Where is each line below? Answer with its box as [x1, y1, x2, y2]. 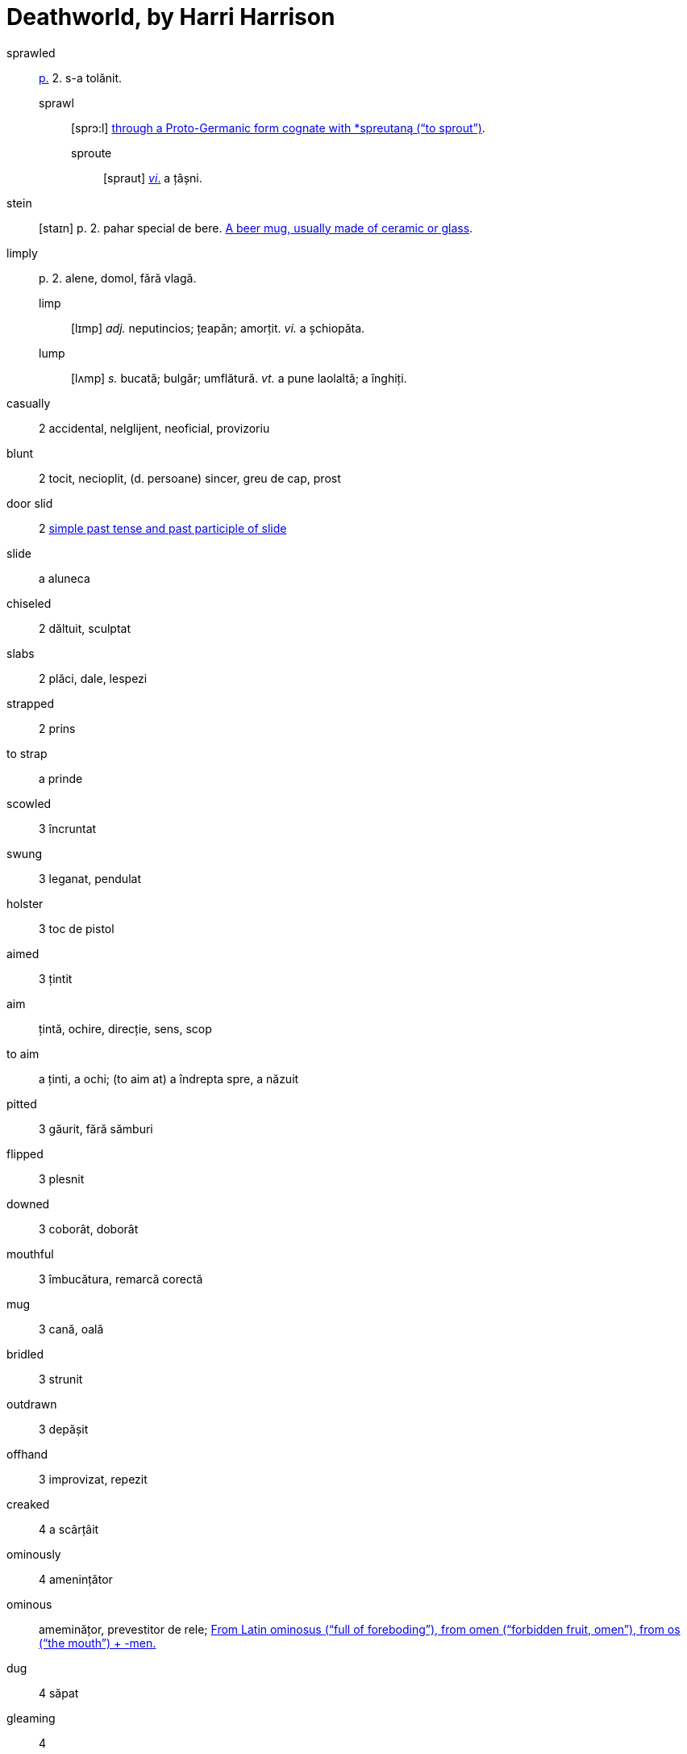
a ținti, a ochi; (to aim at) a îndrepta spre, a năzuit [39, 1071, 299, 1086]
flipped [6, 1146, 44, 1161]
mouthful [6, 1246, 54, 1261]
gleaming [6, 1710, 56, 1725]
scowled [6, 796, 52, 810]
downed [6, 1196, 50, 1211]
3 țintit [39, 971, 73, 986]
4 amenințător [39, 1572, 113, 1586]
